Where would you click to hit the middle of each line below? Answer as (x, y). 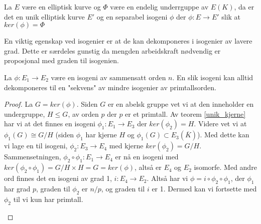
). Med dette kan (223, 135)
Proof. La (19, 104)
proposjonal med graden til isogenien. (61, 60)
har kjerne (101, 135)
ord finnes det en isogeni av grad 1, (58, 178)
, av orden (83, 114)
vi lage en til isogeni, (36, 146)
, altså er (148, 167)
